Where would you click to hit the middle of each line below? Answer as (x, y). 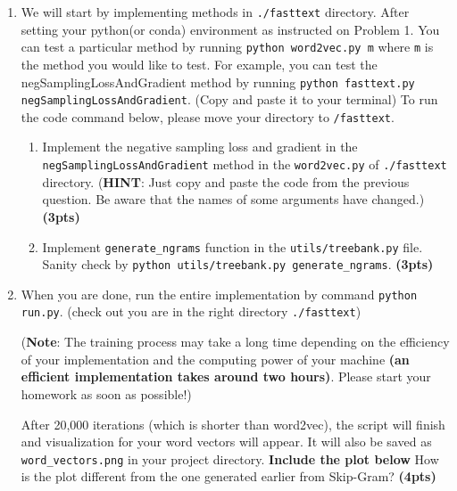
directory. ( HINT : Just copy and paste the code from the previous (226, 181)
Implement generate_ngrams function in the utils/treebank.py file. (233, 246)
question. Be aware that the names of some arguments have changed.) (233, 199)
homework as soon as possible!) (106, 393)
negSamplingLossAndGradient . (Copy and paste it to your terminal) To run (229, 99)
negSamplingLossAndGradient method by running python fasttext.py (218, 82)
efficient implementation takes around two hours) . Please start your (226, 376)
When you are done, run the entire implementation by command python (219, 294)
